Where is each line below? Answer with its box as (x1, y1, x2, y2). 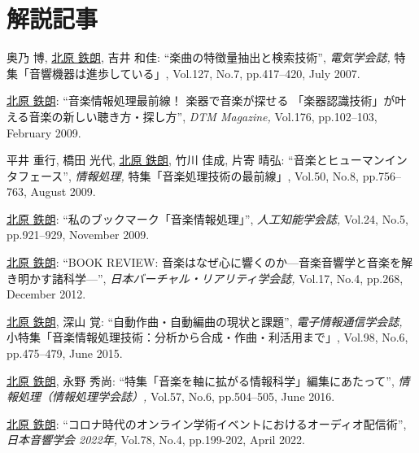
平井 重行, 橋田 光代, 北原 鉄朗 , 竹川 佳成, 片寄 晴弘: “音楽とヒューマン (7, 151, 385, 168)
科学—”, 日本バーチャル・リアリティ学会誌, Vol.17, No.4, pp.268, (63, 269, 404, 286)
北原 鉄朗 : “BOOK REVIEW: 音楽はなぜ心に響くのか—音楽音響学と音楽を (7, 254, 401, 271)
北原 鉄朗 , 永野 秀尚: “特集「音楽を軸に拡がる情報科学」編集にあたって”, (7, 372, 395, 389)
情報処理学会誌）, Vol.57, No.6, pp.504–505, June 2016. (51, 388, 335, 405)
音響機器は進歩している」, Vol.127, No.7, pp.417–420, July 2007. (28, 64, 360, 81)
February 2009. (7, 124, 81, 141)
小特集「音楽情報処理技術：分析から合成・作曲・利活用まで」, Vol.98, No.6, (7, 329, 408, 346)
